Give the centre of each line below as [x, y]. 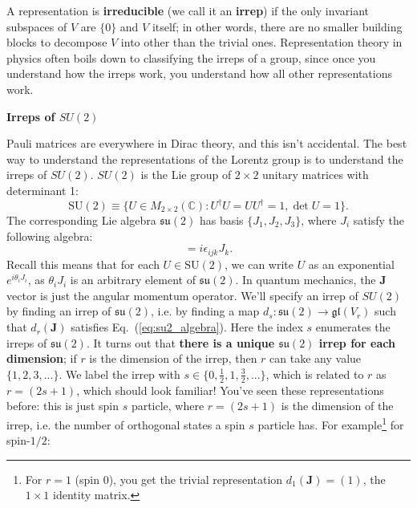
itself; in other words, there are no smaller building [277, 26]
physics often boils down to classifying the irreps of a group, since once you [191, 57]
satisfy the [379, 220]
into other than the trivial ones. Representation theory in [261, 42]
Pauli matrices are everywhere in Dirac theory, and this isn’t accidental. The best [207, 143]
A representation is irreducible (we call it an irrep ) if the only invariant [188, 10]
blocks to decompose [57, 42]
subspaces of [37, 26]
